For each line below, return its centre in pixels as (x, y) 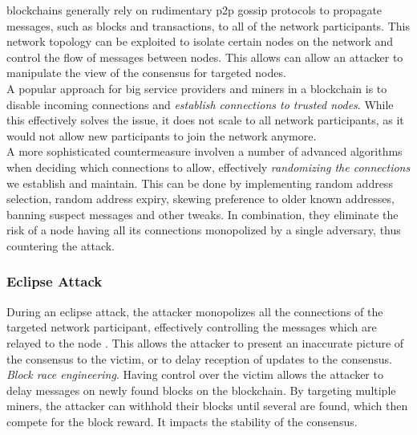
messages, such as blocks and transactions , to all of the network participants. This (208, 25)
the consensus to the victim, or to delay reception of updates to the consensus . (199, 358)
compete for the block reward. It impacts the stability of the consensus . (182, 421)
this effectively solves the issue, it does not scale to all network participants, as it (205, 120)
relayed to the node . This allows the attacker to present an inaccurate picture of (205, 342)
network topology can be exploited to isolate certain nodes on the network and (200, 41)
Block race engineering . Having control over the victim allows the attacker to (195, 374)
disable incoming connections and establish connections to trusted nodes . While (200, 104)
